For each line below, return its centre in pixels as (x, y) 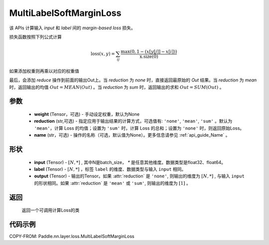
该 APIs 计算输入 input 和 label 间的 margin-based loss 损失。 (72, 28)
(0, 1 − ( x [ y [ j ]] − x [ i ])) (153, 52)
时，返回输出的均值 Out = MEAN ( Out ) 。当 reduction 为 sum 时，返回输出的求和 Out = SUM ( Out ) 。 (117, 87)
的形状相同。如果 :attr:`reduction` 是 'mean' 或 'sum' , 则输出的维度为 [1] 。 (113, 183)
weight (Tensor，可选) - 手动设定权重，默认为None (87, 114)
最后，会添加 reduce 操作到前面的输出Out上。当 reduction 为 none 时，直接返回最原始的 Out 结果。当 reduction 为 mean (133, 80)
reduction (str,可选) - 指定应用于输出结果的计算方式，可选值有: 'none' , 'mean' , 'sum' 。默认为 (133, 121)
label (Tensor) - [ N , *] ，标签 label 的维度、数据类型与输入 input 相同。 (110, 169)
